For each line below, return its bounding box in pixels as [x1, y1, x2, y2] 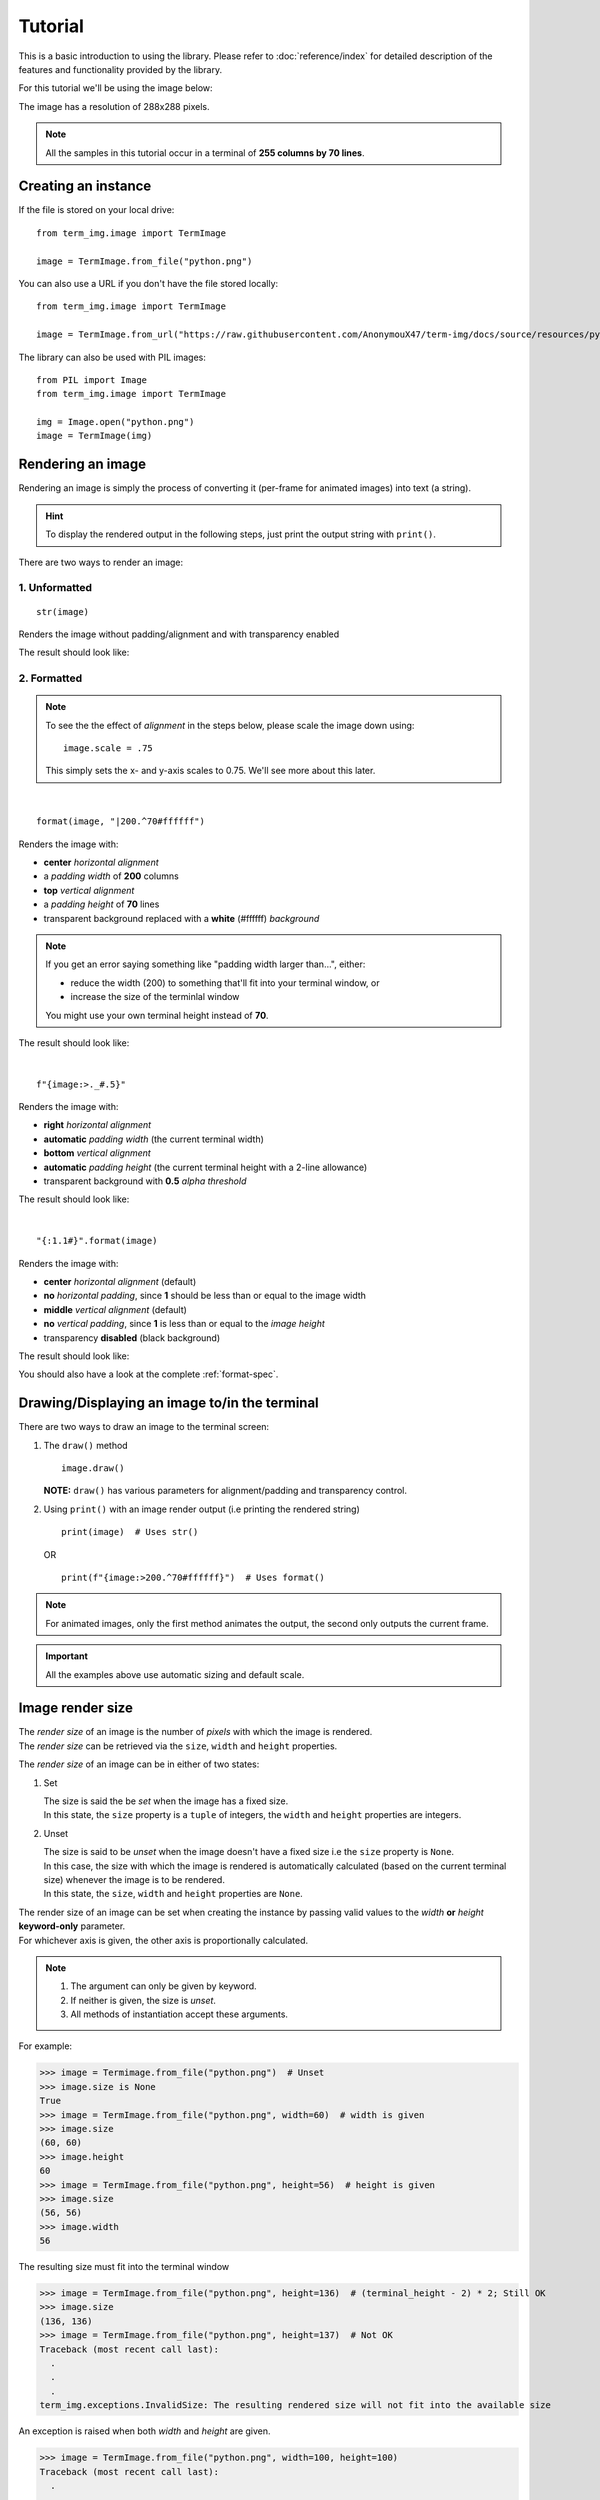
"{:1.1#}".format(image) [36, 1235, 158, 1247]
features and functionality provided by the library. [18, 63, 223, 75]
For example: [18, 2040, 73, 2052]
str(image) [36, 606, 90, 617]
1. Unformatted [18, 581, 93, 595]
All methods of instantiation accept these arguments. [70, 2008, 289, 2020]
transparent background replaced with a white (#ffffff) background [43, 912, 320, 924]
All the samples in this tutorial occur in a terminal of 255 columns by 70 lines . [45, 146, 365, 159]
